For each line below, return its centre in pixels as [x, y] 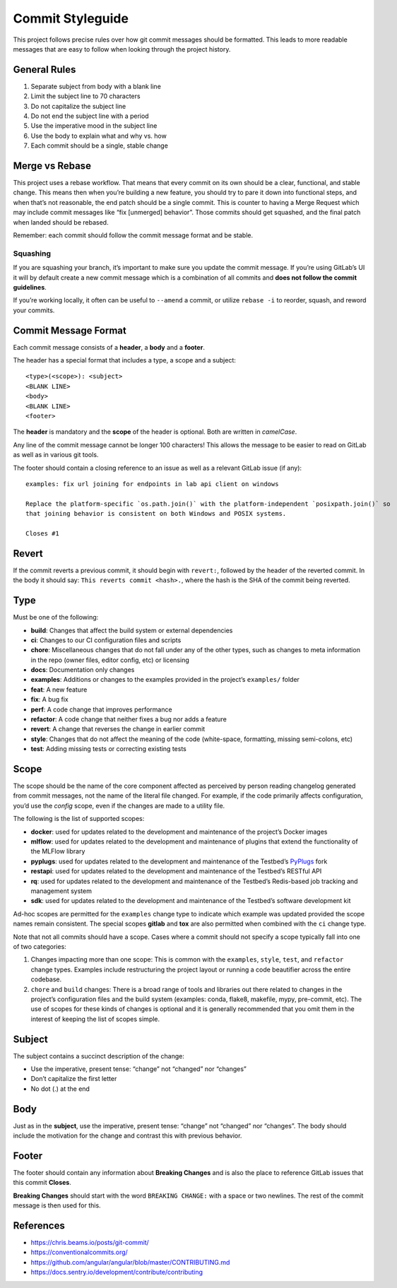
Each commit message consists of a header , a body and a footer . [109, 347]
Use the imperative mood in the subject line [94, 126]
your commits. [34, 310]
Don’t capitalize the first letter [74, 1079]
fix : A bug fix [49, 699]
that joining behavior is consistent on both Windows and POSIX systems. [156, 514]
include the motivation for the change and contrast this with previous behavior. [128, 1136]
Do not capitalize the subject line [78, 106]
